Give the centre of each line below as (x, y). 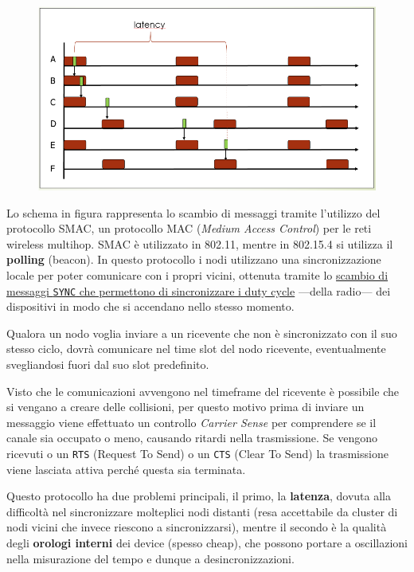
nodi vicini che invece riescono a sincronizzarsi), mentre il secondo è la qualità (197, 527)
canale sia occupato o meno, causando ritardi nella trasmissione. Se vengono (192, 438)
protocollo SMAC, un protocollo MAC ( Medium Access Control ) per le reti (189, 228)
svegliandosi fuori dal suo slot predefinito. (108, 364)
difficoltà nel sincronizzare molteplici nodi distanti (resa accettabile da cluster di (202, 511)
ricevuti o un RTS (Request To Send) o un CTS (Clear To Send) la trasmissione (197, 453)
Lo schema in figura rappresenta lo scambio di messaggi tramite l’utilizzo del (193, 212)
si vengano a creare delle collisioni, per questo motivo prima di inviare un (186, 407)
